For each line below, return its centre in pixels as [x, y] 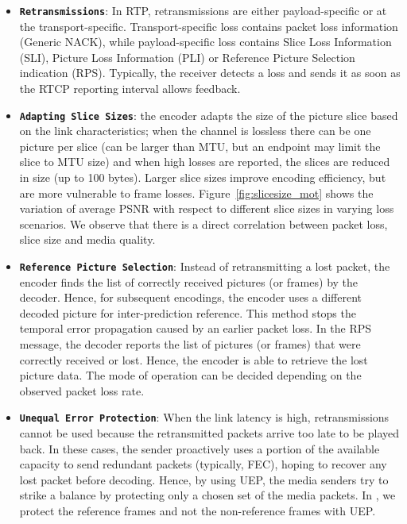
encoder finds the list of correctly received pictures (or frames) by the [189, 281]
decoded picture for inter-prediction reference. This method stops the [188, 312]
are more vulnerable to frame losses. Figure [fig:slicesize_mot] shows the [196, 193]
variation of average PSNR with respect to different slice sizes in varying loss [207, 208]
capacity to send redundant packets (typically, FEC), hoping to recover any [203, 464]
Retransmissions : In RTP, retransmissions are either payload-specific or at [203, 10]
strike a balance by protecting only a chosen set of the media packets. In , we [207, 495]
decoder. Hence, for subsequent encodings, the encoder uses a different [191, 297]
